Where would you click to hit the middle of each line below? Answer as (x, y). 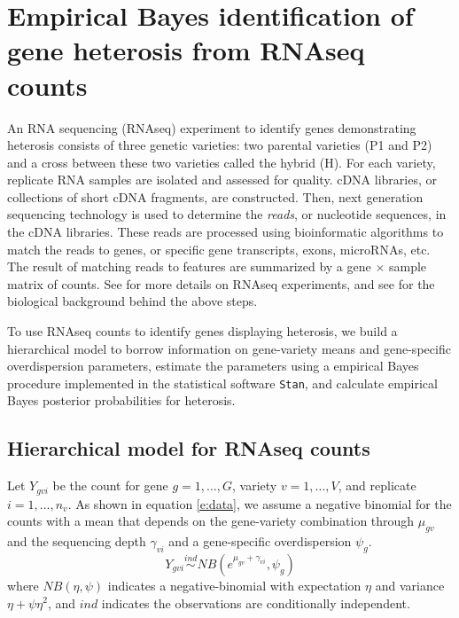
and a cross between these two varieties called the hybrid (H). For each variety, (222, 162)
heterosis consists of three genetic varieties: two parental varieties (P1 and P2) (220, 145)
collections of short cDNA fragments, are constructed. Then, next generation (215, 196)
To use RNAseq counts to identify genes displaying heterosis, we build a (202, 331)
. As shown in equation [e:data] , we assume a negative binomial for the (260, 503)
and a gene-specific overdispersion (260, 541)
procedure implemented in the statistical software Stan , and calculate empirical (222, 383)
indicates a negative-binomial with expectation (234, 585)
